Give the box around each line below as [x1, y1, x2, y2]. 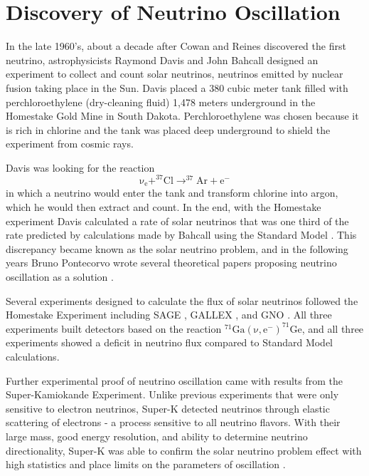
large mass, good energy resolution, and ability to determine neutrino [6, 428, 308, 443]
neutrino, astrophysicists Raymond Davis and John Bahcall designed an [6, 52, 319, 67]
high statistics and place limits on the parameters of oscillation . [6, 457, 286, 472]
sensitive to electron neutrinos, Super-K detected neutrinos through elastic [6, 400, 330, 415]
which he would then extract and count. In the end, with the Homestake [6, 200, 321, 214]
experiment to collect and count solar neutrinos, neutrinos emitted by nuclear [6, 66, 343, 81]
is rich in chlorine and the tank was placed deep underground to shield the [6, 122, 331, 137]
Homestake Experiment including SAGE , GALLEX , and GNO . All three [6, 307, 332, 322]
